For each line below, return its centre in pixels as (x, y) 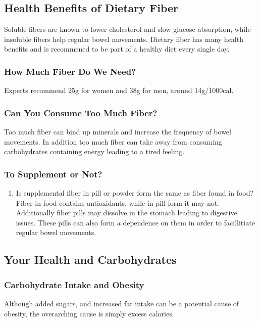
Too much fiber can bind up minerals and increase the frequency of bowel (118, 132)
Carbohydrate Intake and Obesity (74, 284)
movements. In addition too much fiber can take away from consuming (113, 141)
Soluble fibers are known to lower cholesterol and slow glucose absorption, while (127, 29)
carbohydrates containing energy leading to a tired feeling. (94, 151)
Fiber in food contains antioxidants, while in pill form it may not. (118, 202)
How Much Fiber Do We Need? (70, 71)
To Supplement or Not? (53, 174)
